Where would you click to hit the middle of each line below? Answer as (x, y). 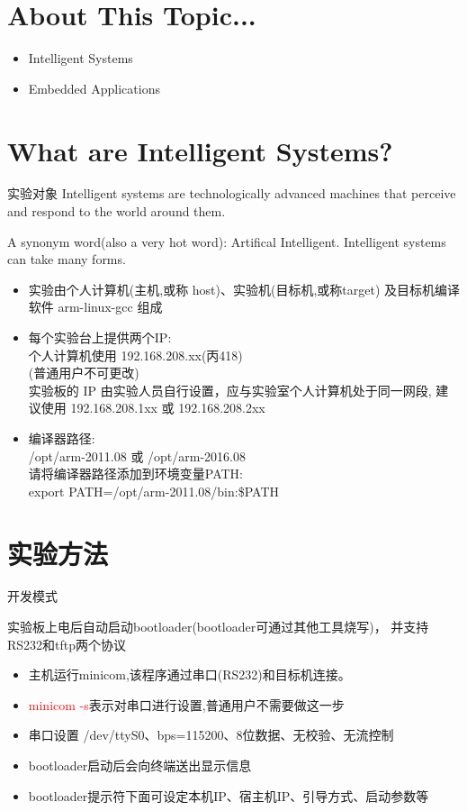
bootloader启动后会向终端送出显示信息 (140, 765)
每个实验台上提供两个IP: (100, 337)
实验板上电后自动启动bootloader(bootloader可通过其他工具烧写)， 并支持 (218, 627)
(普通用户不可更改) (84, 373)
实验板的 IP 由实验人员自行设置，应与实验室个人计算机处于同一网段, (230, 390)
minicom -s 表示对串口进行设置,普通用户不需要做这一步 (186, 704)
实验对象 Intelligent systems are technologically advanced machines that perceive (232, 193)
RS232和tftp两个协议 (67, 644)
